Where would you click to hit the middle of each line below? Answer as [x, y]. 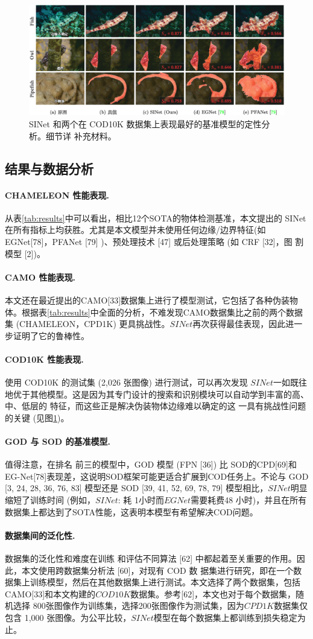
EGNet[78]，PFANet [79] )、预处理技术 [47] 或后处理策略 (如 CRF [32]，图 [149, 241]
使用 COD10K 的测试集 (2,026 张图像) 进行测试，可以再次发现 [126, 382]
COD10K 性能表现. [44, 359]
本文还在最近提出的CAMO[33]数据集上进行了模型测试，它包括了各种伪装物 [152, 300]
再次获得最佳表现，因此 [239, 324]
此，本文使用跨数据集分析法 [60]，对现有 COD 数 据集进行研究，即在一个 [149, 570]
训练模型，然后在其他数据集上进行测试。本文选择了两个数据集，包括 [165, 582]
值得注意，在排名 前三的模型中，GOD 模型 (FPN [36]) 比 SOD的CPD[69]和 [151, 464]
